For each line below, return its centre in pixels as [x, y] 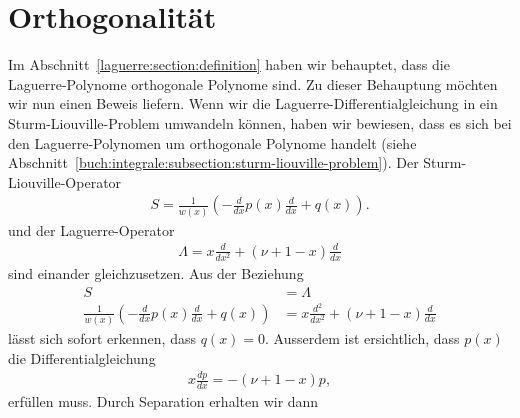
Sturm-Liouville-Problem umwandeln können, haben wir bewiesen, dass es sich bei [260, 122]
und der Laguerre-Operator [91, 229]
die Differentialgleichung [82, 357]
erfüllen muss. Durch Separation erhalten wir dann [163, 401]
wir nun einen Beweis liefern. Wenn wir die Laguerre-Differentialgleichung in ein [253, 103]
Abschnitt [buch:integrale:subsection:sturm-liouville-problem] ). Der [213, 162]
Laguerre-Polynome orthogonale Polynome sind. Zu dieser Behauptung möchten [253, 83]
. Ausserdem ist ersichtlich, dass [362, 337]
